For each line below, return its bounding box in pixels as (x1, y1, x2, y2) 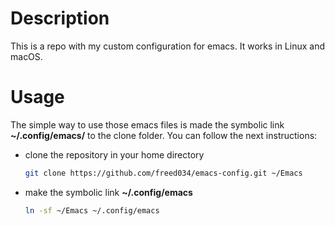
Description (10, 7, 110, 30)
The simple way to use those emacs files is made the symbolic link (10, 118, 285, 131)
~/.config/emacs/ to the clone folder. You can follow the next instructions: (10, 129, 318, 141)
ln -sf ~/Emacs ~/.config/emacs (24, 205, 160, 216)
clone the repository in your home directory (24, 148, 205, 161)
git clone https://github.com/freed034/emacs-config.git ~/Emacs (24, 168, 303, 178)
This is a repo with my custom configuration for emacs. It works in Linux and (10, 40, 326, 52)
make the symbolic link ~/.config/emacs (24, 186, 193, 198)
